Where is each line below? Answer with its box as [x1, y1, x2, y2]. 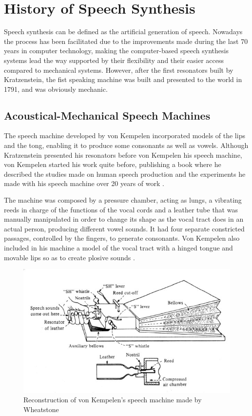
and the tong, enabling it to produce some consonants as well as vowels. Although [4, 140, 249, 150]
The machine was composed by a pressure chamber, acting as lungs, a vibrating [4, 195, 242, 205]
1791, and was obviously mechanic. [4, 83, 108, 94]
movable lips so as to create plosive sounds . [4, 252, 135, 262]
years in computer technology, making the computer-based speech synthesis [4, 45, 229, 56]
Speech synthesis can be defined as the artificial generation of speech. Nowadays [4, 26, 243, 37]
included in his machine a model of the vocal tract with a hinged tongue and [4, 243, 233, 253]
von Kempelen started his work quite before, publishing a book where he [4, 159, 221, 169]
